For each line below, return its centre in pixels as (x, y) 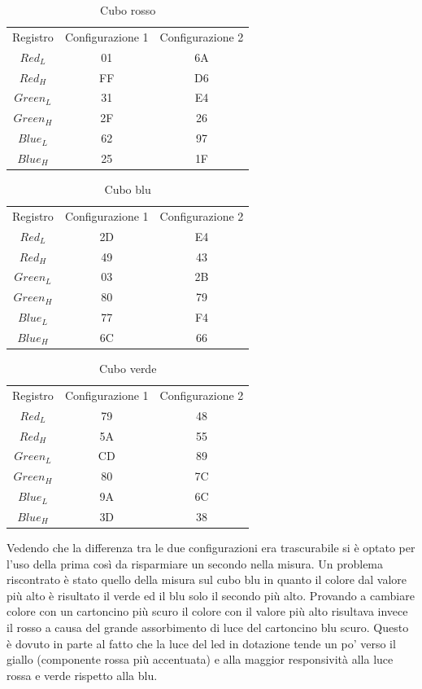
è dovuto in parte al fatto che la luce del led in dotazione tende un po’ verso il (201, 643)
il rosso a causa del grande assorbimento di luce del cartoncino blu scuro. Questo (208, 627)
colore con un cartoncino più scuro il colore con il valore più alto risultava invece (207, 611)
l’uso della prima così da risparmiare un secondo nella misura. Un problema (195, 563)
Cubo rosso (128, 10)
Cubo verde (128, 368)
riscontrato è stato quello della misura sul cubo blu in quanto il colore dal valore (207, 579)
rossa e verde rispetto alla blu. (82, 675)
